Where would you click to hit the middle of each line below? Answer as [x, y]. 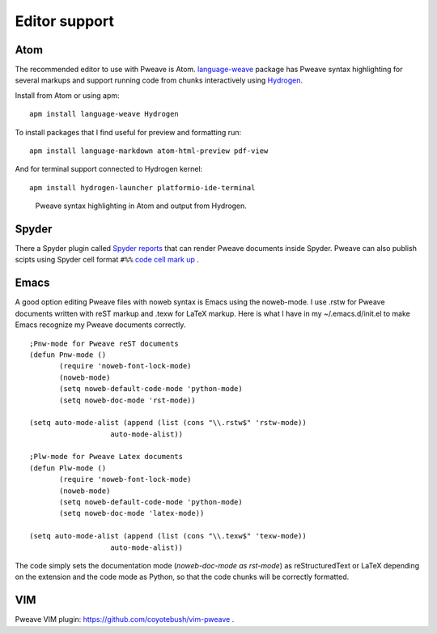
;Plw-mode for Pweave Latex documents [106, 457]
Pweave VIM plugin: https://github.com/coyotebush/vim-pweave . [125, 619]
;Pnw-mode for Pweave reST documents [104, 343]
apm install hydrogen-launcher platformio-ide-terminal [142, 187]
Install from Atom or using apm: [68, 95]
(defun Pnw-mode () [68, 355]
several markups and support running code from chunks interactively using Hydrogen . [159, 80]
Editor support [65, 21]
